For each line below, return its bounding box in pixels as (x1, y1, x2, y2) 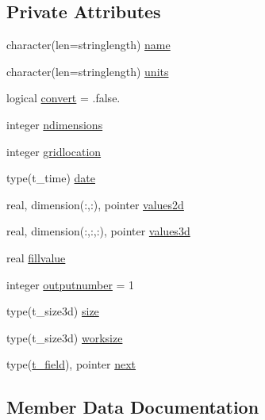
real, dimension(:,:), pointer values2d (6, 196, 184, 212)
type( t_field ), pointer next (6, 356, 136, 372)
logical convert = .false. (6, 90, 121, 106)
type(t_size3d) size (6, 303, 99, 319)
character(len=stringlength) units (6, 63, 169, 79)
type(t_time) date (6, 170, 96, 186)
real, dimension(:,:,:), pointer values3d (6, 223, 190, 239)
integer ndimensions (6, 116, 103, 132)
